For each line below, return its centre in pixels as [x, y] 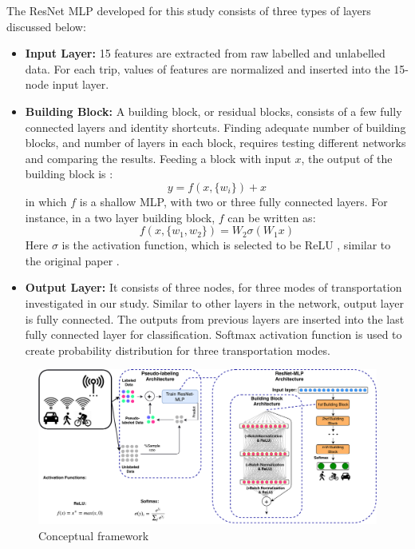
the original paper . [72, 260]
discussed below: [46, 26]
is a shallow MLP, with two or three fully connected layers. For [233, 201]
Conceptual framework [94, 536]
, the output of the [347, 158]
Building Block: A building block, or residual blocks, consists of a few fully [213, 111]
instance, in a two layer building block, [120, 217]
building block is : [69, 174]
